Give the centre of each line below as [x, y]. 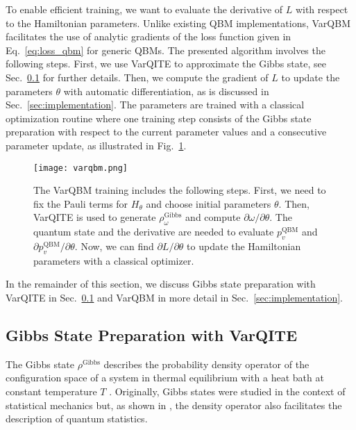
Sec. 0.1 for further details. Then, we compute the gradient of [137, 77]
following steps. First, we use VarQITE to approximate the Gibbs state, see [166, 64]
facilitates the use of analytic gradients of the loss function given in [149, 36]
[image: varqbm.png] [81, 168]
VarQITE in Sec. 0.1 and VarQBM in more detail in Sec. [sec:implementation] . [174, 297]
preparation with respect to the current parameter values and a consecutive [166, 132]
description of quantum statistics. [77, 419]
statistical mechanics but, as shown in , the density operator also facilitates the [174, 405]
